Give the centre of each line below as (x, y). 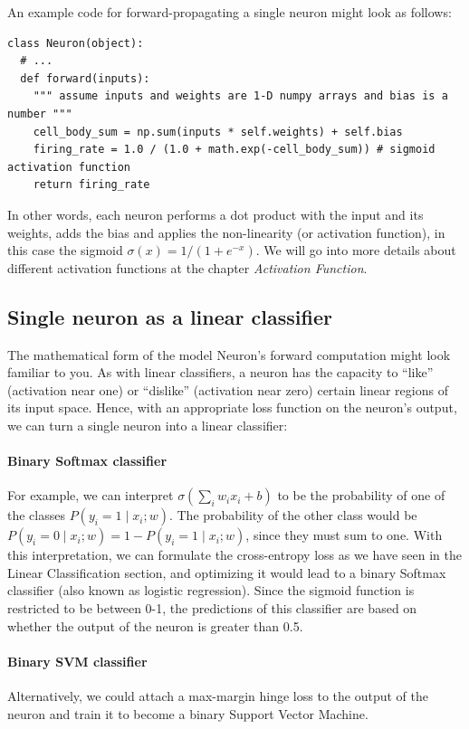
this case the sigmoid (65, 250)
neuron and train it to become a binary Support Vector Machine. (188, 713)
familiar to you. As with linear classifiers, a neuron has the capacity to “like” (220, 372)
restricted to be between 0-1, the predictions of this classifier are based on (212, 608)
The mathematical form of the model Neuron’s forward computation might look (229, 354)
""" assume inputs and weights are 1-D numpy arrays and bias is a (240, 96)
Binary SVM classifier (77, 661)
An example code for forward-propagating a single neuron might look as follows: (230, 12)
